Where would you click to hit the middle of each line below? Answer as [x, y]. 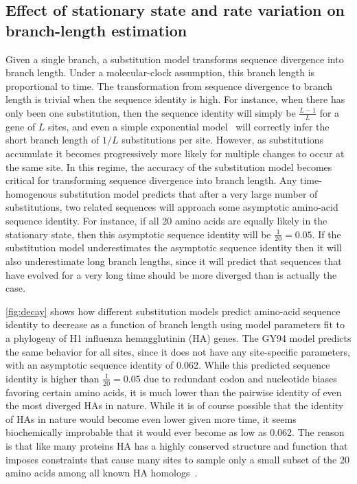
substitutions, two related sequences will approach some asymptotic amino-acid [172, 207]
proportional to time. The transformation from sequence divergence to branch [169, 85]
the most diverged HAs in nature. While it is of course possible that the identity [175, 405]
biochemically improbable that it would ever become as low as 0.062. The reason [175, 432]
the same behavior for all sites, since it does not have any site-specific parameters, [178, 351]
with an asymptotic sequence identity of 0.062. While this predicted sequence [168, 365]
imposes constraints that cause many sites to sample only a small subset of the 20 [177, 459]
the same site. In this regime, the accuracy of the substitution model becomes [169, 166]
